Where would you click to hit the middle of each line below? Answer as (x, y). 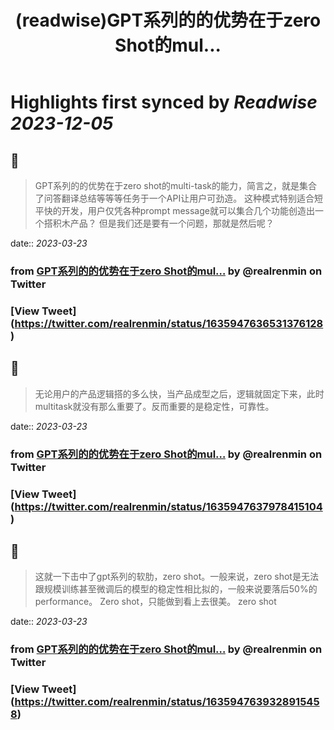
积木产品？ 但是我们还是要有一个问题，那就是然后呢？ (163, 223)
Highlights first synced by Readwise (164, 102)
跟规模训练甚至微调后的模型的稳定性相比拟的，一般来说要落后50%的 (176, 589)
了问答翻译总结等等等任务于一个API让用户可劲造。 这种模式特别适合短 (179, 198)
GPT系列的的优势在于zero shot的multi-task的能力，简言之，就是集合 (176, 185)
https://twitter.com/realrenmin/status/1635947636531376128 (169, 323)
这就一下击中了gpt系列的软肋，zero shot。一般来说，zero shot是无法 (176, 577)
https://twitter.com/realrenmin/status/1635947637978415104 (168, 506)
